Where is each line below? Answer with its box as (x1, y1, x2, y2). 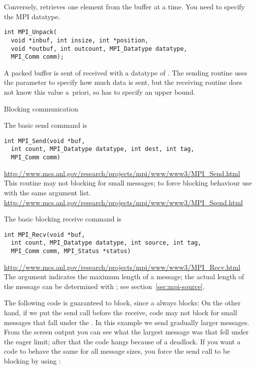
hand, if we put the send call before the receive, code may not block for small (4, 307, 237, 318)
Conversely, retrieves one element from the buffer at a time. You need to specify (4, 1, 245, 11)
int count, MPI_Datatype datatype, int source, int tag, (11, 239, 201, 247)
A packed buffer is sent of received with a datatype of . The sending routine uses (4, 67, 247, 77)
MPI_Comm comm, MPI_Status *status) (11, 248, 131, 255)
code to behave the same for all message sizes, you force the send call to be (4, 346, 230, 356)
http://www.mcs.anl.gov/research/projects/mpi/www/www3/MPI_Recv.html (4, 261, 241, 272)
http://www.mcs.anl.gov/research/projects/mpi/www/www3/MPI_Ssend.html (4, 197, 243, 207)
